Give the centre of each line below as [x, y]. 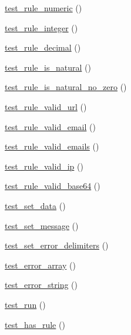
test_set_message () [42, 225]
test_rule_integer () [41, 27]
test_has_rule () [35, 324]
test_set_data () [35, 205]
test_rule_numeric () [43, 8]
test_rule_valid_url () [46, 106]
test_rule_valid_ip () [44, 166]
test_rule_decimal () [43, 47]
